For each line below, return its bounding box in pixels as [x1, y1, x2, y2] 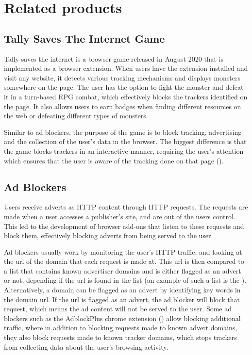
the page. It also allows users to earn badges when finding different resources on [4, 101, 241, 111]
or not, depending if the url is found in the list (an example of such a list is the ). [4, 275, 247, 285]
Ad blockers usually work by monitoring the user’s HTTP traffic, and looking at [4, 246, 242, 257]
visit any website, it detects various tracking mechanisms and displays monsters [4, 72, 240, 82]
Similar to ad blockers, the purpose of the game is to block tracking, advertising [4, 127, 242, 137]
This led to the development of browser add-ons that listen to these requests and [4, 221, 244, 231]
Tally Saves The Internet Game [4, 31, 165, 46]
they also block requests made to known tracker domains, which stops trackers [4, 332, 237, 342]
